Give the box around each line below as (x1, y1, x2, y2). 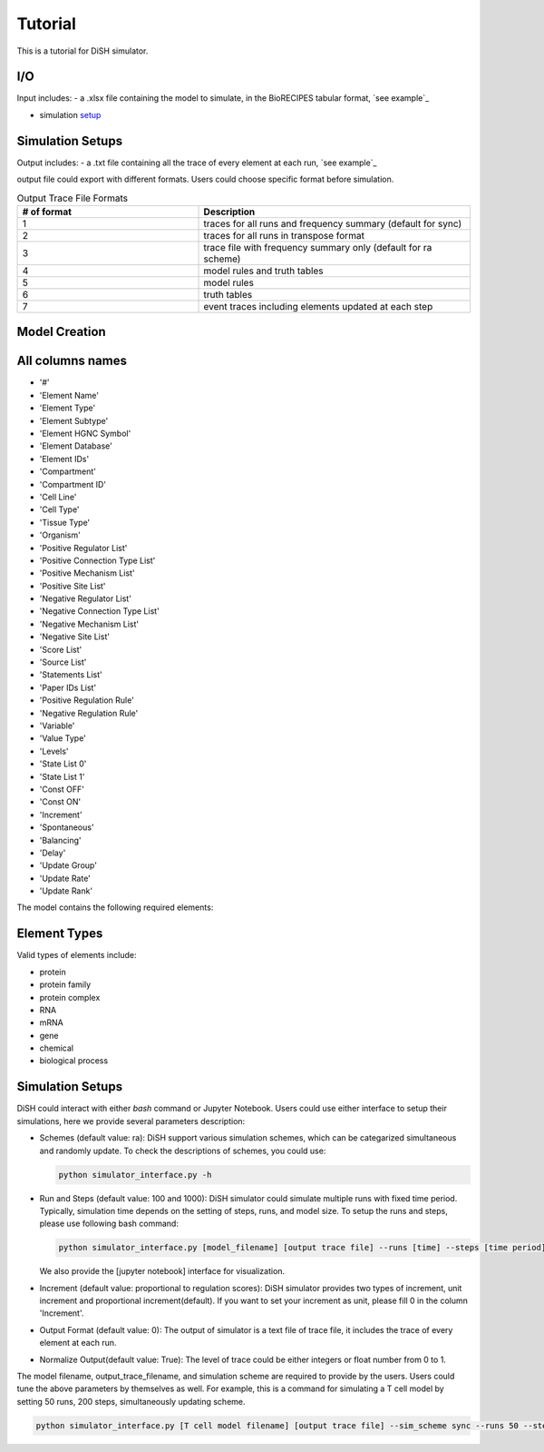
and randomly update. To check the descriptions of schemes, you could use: (39, 1145, 326, 1156)
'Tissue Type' (39, 517, 91, 528)
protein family (39, 979, 92, 990)
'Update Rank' (39, 885, 93, 896)
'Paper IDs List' (39, 682, 97, 693)
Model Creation (16, 324, 106, 340)
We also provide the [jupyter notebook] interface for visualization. (39, 1266, 286, 1277)
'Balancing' (39, 835, 82, 845)
